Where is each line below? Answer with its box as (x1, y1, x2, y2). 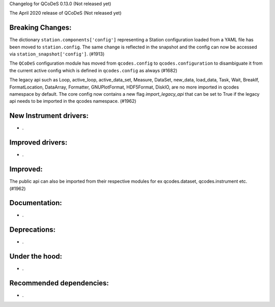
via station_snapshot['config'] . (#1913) (9, 51, 104, 57)
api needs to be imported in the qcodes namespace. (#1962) (9, 98, 136, 104)
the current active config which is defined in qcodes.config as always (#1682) (9, 67, 178, 73)
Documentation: (9, 199, 62, 207)
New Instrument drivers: (9, 111, 89, 120)
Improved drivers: (9, 138, 68, 147)
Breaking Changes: (9, 23, 72, 32)
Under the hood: (9, 252, 63, 261)
